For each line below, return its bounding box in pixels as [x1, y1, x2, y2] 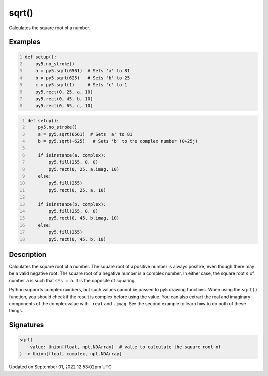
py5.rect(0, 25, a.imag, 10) [48, 166, 119, 172]
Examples [9, 38, 41, 46]
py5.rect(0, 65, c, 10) [35, 103, 93, 109]
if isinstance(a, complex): [38, 152, 106, 158]
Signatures [9, 321, 44, 329]
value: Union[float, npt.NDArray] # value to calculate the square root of [30, 344, 221, 350]
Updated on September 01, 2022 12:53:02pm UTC [9, 364, 112, 370]
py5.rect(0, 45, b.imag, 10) [48, 215, 119, 221]
